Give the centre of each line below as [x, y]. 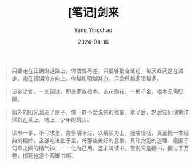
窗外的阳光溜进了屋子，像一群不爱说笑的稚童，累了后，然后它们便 [95, 112]
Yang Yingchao [93, 30]
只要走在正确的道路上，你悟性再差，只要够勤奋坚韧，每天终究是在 [95, 71]
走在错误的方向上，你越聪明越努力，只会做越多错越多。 [92, 78]
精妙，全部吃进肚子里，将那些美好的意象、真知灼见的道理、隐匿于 [106, 140]
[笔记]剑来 [93, 13]
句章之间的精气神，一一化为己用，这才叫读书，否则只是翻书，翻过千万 [100, 148]
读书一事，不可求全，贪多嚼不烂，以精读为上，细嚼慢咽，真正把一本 [97, 132]
